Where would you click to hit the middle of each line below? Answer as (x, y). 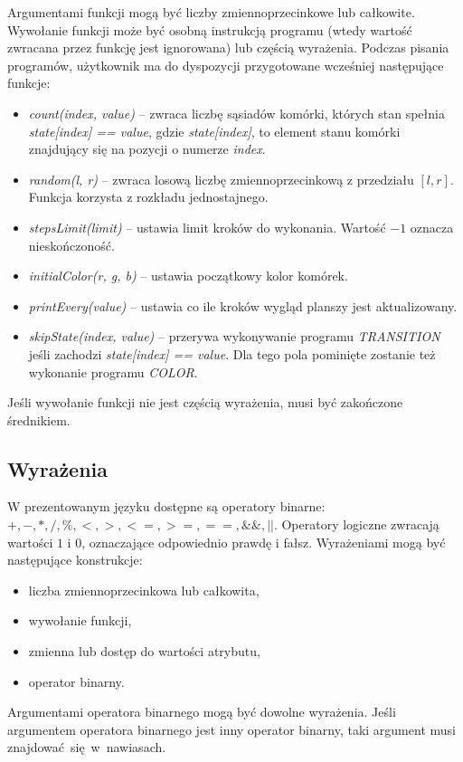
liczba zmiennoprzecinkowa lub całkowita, (144, 590)
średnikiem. (39, 419)
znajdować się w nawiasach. (87, 747)
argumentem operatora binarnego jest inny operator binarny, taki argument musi (231, 729)
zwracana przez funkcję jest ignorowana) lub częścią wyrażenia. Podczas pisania (228, 48)
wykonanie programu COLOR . (113, 371)
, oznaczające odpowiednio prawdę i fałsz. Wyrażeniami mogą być (264, 542)
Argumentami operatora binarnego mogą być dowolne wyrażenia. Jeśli (202, 712)
